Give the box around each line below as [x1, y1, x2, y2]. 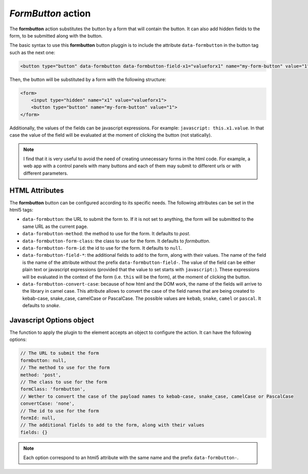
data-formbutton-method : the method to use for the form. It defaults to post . [22, 231, 190, 237]
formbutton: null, [20, 357, 67, 363]
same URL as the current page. [22, 223, 88, 230]
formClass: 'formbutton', [20, 386, 86, 392]
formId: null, [20, 415, 56, 421]
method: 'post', [20, 372, 62, 377]
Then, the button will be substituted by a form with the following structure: [9, 76, 166, 82]
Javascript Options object [9, 316, 94, 325]
